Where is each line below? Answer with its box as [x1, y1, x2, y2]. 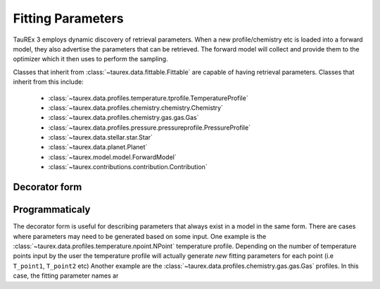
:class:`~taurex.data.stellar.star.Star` [48, 133, 153, 142]
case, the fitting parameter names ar [13, 271, 119, 280]
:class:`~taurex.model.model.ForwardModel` [48, 152, 177, 161]
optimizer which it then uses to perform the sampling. [13, 55, 168, 63]
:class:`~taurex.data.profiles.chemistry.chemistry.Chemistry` [48, 103, 223, 112]
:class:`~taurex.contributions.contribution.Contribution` [48, 163, 208, 171]
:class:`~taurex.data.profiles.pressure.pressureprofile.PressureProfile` [48, 123, 251, 132]
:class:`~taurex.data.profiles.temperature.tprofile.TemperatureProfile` [48, 94, 249, 102]
